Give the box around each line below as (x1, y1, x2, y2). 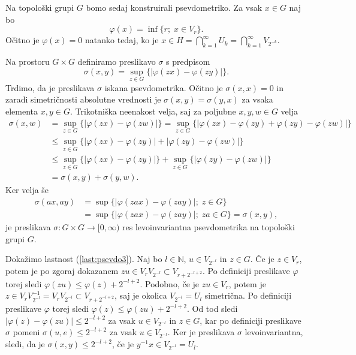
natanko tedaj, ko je (85, 34, 159, 46)
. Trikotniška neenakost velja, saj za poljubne (70, 104, 236, 117)
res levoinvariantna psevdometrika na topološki (122, 221, 295, 233)
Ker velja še (5, 183, 49, 196)
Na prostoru (5, 55, 50, 67)
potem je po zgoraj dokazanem (5, 264, 119, 276)
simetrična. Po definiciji (204, 289, 292, 302)
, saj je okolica (114, 289, 167, 302)
